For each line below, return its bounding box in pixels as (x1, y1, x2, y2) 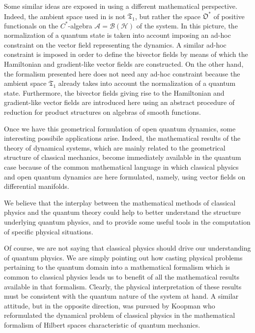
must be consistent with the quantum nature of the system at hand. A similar (4, 291, 239, 301)
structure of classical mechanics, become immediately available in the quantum (4, 152, 241, 162)
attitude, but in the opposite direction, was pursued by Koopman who (4, 300, 215, 310)
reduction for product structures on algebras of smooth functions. (4, 107, 201, 117)
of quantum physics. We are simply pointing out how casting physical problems (4, 252, 243, 262)
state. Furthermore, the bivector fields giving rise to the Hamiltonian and (4, 87, 225, 98)
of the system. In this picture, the (136, 20, 238, 30)
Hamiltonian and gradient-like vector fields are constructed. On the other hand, (4, 59, 244, 69)
